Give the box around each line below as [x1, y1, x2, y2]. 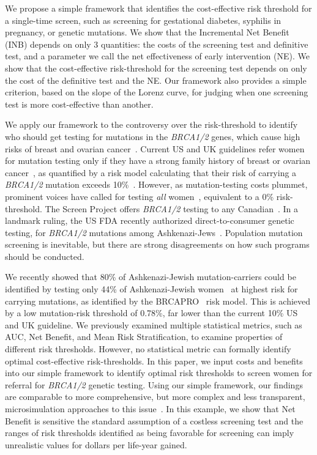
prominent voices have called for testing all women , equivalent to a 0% [5, 190, 274, 202]
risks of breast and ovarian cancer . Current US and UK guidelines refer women [5, 142, 305, 155]
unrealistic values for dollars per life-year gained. [5, 438, 187, 451]
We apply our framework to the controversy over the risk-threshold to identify [5, 118, 298, 131]
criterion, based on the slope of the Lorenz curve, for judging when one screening [5, 86, 308, 98]
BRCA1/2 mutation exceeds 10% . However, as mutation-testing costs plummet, [5, 178, 308, 191]
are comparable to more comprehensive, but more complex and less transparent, [5, 390, 305, 403]
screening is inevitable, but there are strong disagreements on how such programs [5, 238, 310, 251]
